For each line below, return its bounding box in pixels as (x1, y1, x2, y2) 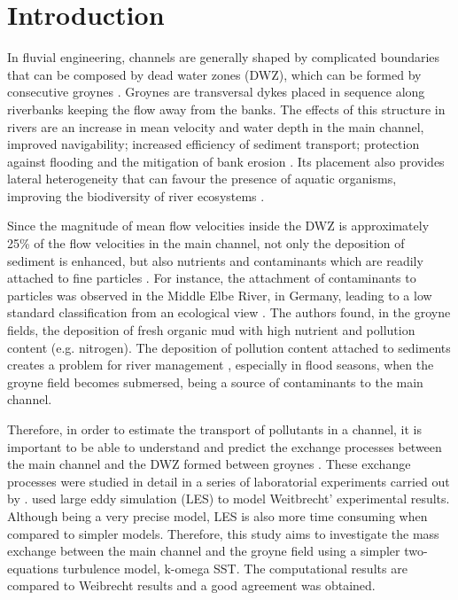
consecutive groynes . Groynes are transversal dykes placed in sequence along (7, 82, 425, 101)
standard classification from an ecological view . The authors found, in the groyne (7, 303, 451, 322)
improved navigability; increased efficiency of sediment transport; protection (7, 135, 420, 153)
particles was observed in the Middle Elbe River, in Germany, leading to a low (7, 285, 432, 304)
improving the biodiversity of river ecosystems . (7, 186, 265, 205)
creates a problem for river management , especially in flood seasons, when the (7, 355, 434, 374)
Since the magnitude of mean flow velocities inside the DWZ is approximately (7, 216, 430, 235)
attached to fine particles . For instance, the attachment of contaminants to (7, 269, 416, 287)
